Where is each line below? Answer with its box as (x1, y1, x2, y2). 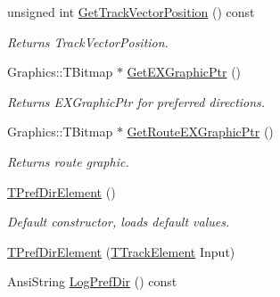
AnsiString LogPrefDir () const (7, 272, 177, 291)
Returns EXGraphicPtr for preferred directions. (7, 92, 266, 111)
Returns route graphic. (7, 152, 129, 170)
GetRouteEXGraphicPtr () (127, 122, 274, 141)
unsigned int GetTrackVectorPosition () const (7, 3, 255, 21)
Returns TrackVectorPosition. (7, 32, 169, 51)
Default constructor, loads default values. (7, 212, 230, 231)
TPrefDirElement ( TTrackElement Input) (7, 242, 235, 260)
